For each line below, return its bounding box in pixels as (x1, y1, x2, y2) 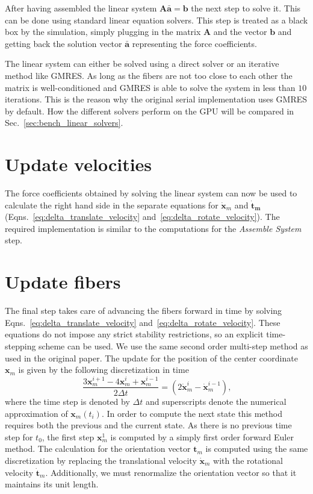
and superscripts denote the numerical (145, 395, 287, 407)
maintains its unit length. (5, 478, 99, 490)
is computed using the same (205, 442, 308, 455)
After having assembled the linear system (5, 2, 157, 14)
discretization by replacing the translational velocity (5, 454, 197, 466)
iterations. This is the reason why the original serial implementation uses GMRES (5, 93, 308, 105)
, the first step (42, 430, 95, 443)
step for (5, 430, 33, 443)
